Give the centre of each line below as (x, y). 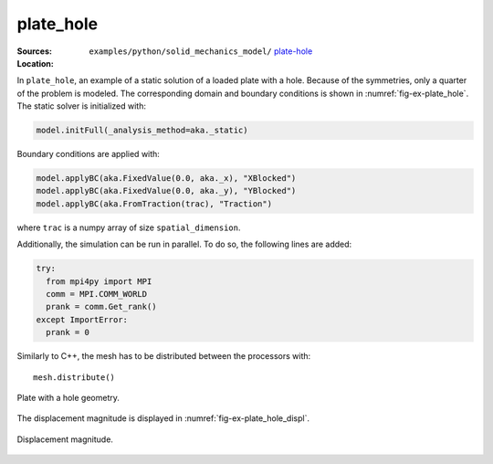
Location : (35, 63)
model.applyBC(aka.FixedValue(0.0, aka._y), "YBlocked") (166, 191)
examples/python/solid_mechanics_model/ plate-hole (201, 51)
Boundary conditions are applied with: (88, 154)
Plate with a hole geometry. (68, 397)
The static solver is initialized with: (81, 106)
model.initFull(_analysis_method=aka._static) (142, 131)
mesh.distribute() (74, 377)
